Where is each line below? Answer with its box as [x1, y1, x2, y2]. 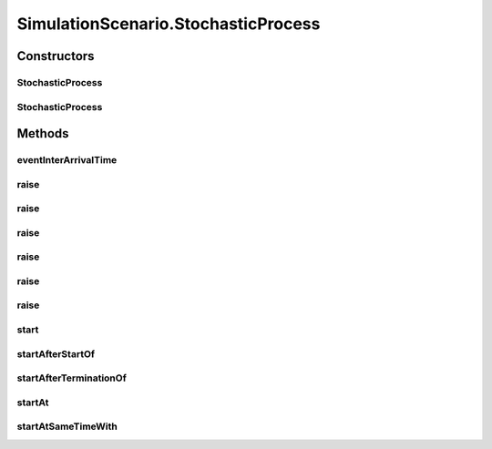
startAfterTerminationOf [16, 372, 127, 384]
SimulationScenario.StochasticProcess [16, 14, 321, 34]
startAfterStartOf [16, 347, 96, 360]
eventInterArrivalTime [16, 154, 118, 167]
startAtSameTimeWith [16, 420, 118, 433]
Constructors [16, 48, 95, 64]
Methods [16, 126, 69, 141]
